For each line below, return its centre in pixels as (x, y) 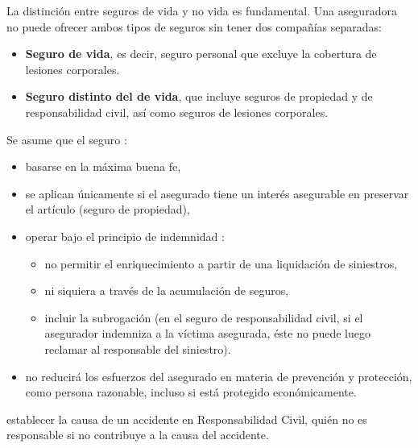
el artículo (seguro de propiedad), (108, 209)
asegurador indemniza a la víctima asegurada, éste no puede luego (207, 333)
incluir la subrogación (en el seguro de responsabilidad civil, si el (204, 317)
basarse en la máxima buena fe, (103, 166)
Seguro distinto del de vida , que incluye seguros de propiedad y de (199, 96)
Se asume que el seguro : (67, 139)
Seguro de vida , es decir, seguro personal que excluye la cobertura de (201, 54)
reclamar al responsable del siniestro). (138, 348)
